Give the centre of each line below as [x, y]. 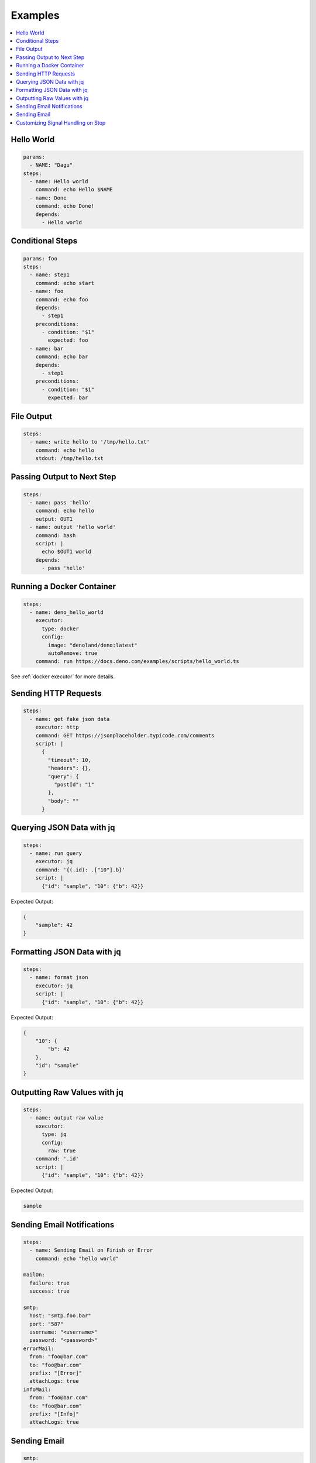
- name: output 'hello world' [73, 527]
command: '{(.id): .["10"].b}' [80, 870]
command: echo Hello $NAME [74, 190]
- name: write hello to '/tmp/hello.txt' [90, 442]
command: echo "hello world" [77, 1258]
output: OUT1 [54, 519]
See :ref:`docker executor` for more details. [63, 676]
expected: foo [68, 340]
